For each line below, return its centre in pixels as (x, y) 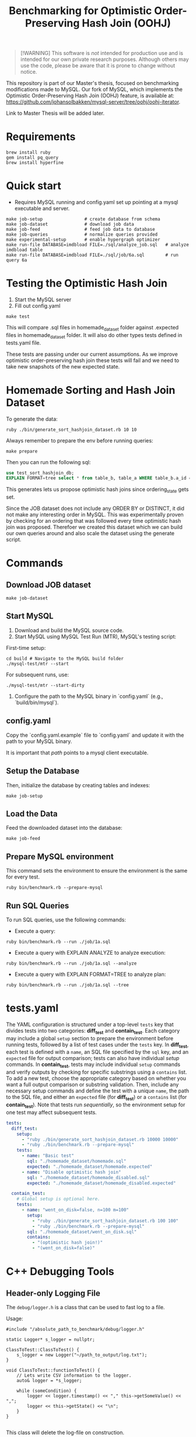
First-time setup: (26, 648)
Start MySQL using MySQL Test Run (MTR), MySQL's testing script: (95, 636)
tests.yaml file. (24, 343)
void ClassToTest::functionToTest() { (53, 1370)
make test (18, 316)
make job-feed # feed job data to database (81, 230)
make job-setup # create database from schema (83, 219)
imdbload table (24, 250)
